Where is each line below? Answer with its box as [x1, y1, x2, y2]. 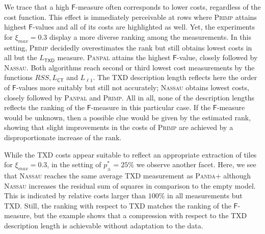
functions [4, 72, 33, 83]
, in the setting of [47, 159, 101, 170]
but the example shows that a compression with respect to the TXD [34, 210, 247, 221]
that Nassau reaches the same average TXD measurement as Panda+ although [4, 170, 251, 180]
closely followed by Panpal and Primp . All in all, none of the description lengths [4, 92, 254, 102]
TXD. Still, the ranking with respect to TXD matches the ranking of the [4, 200, 231, 211]
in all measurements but [167, 190, 243, 201]
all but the [4, 52, 37, 63]
